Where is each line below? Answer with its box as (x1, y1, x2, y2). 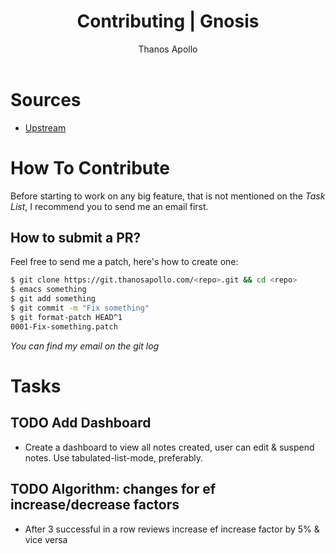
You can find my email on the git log (10, 340, 160, 352)
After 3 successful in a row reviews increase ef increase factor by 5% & (24, 523, 320, 535)
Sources (10, 88, 82, 111)
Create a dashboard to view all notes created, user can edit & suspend (24, 441, 315, 453)
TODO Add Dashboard (10, 415, 152, 432)
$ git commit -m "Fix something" (10, 303, 150, 314)
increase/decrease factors (10, 496, 180, 514)
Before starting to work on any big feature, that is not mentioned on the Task (10, 190, 326, 202)
